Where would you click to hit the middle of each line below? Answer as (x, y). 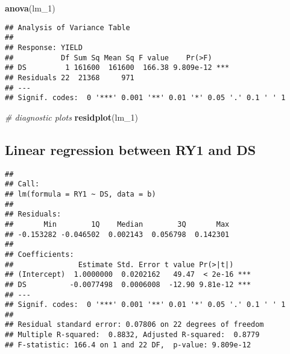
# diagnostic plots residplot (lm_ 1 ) (72, 117)
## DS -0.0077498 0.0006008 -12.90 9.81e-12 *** (128, 284)
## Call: (22, 184)
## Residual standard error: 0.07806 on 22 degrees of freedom (134, 325)
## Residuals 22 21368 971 (70, 77)
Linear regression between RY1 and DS (131, 149)
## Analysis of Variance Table (68, 27)
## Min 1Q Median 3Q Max (117, 224)
